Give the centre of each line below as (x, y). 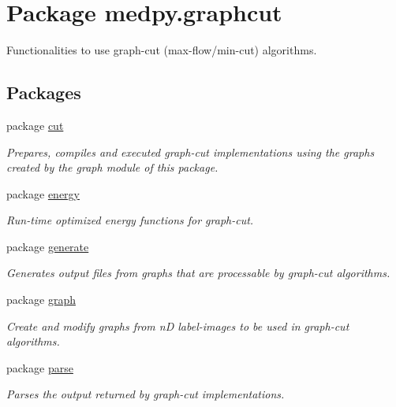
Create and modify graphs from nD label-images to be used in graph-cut (178, 326)
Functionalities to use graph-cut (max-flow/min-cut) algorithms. (162, 50)
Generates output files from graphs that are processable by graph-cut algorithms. (198, 273)
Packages (44, 92)
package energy (43, 193)
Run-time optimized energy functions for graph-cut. (130, 220)
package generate (48, 246)
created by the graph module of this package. (112, 167)
